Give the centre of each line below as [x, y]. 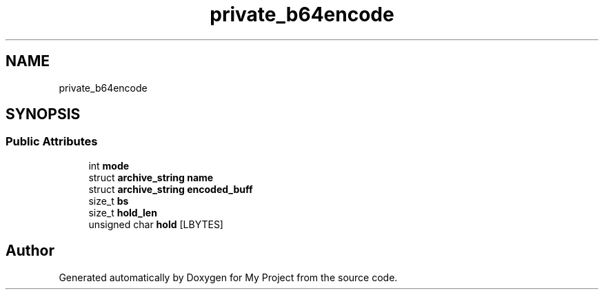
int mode [109, 165]
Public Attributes [52, 142]
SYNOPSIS [43, 114]
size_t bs [109, 201]
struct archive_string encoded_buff [171, 189]
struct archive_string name [151, 177]
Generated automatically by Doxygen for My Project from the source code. [228, 277]
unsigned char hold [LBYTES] [156, 224]
